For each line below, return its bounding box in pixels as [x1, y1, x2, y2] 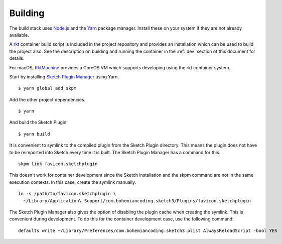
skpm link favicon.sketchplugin [18, 161, 98, 167]
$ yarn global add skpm [18, 85, 77, 91]
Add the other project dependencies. [9, 96, 86, 102]
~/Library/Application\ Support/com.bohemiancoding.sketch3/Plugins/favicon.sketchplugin [23, 198, 251, 203]
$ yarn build [18, 131, 50, 137]
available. [9, 32, 30, 38]
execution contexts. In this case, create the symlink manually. [9, 179, 136, 185]
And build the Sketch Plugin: [9, 119, 68, 126]
